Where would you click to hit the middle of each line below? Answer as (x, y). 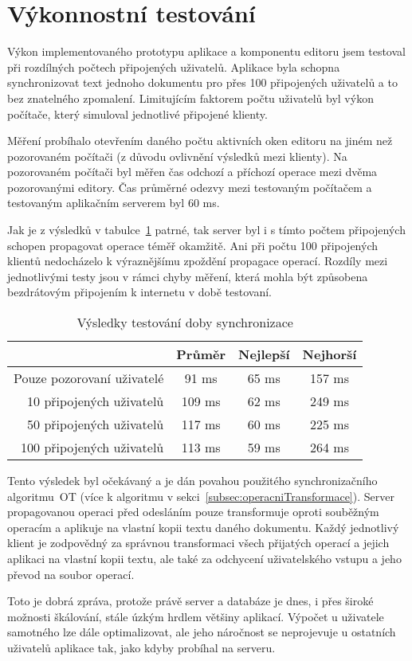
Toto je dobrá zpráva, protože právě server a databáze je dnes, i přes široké (190, 601)
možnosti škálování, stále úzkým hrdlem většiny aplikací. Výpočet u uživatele (196, 616)
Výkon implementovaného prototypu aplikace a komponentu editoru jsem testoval (206, 51)
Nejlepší (264, 354)
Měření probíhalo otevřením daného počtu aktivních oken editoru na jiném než (200, 141)
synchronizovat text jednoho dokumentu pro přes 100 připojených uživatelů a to (202, 82)
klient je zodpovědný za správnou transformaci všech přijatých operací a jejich (198, 543)
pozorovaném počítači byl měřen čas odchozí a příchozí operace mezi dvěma (192, 172)
